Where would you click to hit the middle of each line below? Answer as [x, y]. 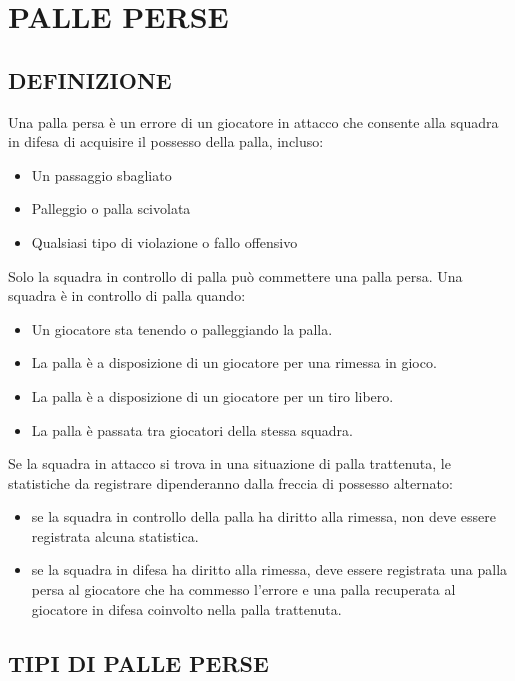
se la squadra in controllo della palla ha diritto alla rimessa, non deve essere [263, 516]
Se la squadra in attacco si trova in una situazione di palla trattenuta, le [229, 463]
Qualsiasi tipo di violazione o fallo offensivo [164, 241]
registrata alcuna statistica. [115, 535]
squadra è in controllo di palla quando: [127, 295]
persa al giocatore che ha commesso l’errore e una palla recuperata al [243, 589]
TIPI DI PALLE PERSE [138, 662]
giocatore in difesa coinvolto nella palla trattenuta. [186, 608]
